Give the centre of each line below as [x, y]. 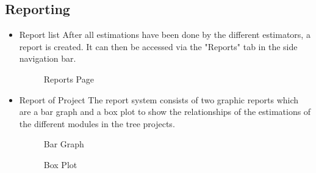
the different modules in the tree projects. [97, 123]
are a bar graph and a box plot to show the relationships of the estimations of [165, 112]
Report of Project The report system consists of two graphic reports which [159, 99]
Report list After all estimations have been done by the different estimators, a [165, 35]
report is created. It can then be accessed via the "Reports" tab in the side [158, 46]
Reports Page [69, 79]
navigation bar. [48, 58]
